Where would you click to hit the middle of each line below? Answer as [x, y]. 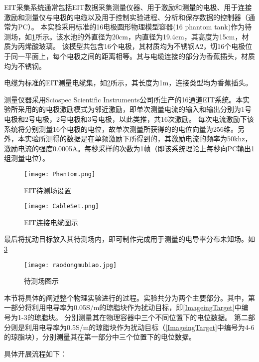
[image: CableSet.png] [62, 206]
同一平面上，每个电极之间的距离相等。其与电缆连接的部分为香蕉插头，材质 [133, 56]
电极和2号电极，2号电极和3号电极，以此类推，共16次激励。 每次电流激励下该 [129, 119]
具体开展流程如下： [35, 353]
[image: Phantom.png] [60, 174]
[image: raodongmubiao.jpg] [70, 265]
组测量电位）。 [27, 158]
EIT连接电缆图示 [51, 222]
